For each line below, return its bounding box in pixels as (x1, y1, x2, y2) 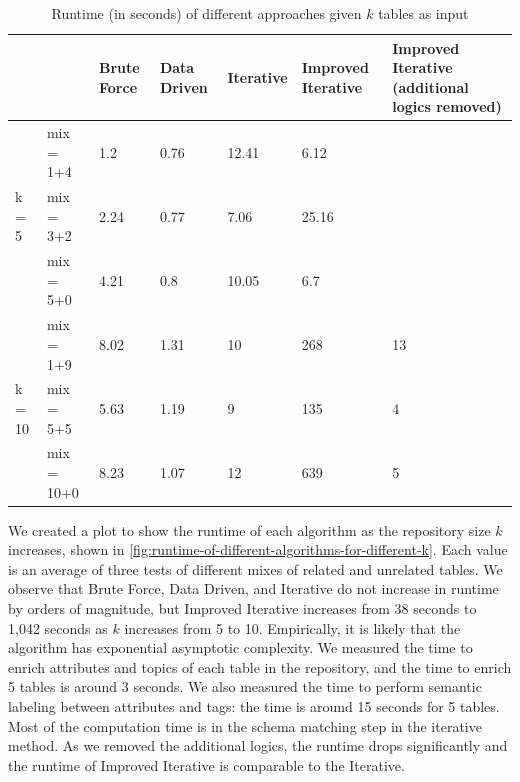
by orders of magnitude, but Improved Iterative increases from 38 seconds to (8, 598, 477, 619)
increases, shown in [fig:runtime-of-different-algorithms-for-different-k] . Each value (8, 539, 508, 560)
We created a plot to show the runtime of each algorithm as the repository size (8, 519, 491, 540)
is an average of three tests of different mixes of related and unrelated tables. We (8, 558, 503, 579)
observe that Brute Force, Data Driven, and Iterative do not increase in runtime (8, 578, 499, 599)
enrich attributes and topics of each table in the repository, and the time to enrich (8, 656, 512, 677)
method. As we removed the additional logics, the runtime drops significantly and (8, 735, 508, 756)
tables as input (378, 3, 469, 23)
